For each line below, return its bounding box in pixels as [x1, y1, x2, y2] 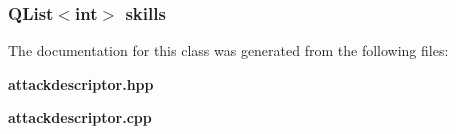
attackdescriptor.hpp [8, 73, 154, 94]
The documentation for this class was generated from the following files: [8, 40, 449, 61]
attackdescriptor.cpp [8, 107, 152, 128]
